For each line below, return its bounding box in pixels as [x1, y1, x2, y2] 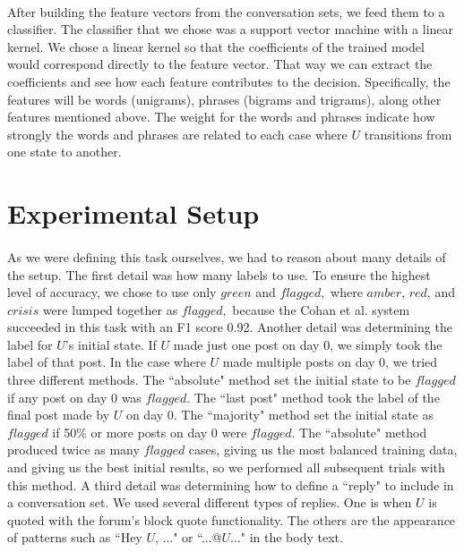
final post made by [7, 405, 110, 424]
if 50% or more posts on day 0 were [52, 422, 247, 441]
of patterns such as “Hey [7, 528, 142, 547]
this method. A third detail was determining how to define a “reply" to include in [7, 475, 454, 494]
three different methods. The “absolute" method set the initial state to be [7, 370, 411, 389]
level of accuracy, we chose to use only [7, 283, 217, 301]
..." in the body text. [230, 528, 343, 547]
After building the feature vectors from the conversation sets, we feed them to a [7, 2, 445, 21]
